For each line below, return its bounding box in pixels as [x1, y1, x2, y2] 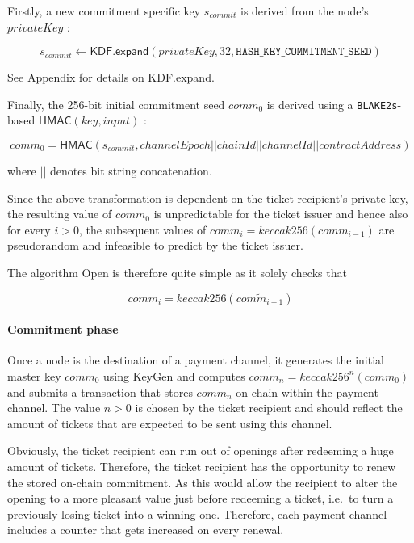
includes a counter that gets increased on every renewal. [7, 521, 284, 538]
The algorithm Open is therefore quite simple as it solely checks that [7, 264, 347, 280]
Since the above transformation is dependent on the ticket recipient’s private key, [7, 189, 408, 206]
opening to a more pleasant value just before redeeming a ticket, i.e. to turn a [7, 490, 394, 507]
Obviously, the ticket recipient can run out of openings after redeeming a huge [7, 442, 394, 459]
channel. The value [7, 399, 101, 416]
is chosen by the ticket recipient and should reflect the [135, 399, 403, 416]
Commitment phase [7, 321, 119, 338]
